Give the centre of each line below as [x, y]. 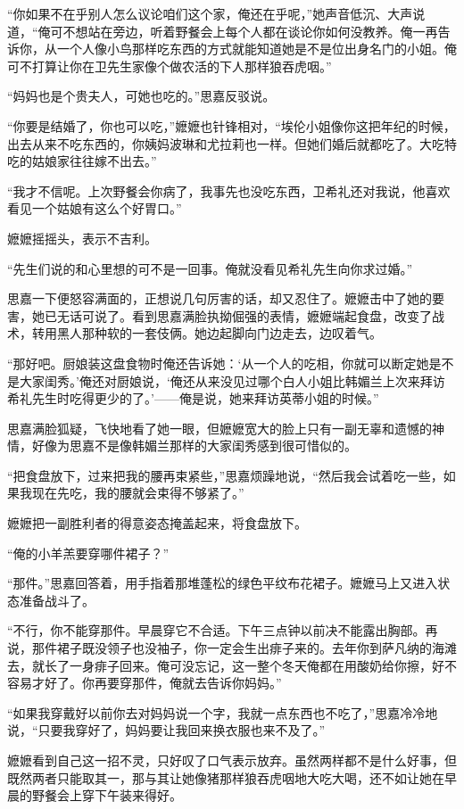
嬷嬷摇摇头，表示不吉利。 [82, 238]
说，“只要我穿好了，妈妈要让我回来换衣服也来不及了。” [166, 730]
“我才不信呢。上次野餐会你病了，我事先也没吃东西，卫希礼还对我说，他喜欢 [229, 190]
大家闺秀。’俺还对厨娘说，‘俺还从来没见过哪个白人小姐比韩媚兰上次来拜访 [232, 380]
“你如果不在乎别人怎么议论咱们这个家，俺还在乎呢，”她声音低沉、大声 [210, 13]
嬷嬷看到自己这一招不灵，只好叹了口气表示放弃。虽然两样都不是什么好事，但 [232, 760]
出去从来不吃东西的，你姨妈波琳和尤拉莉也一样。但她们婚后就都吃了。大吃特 [232, 143]
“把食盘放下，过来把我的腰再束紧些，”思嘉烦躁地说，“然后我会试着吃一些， [225, 475]
